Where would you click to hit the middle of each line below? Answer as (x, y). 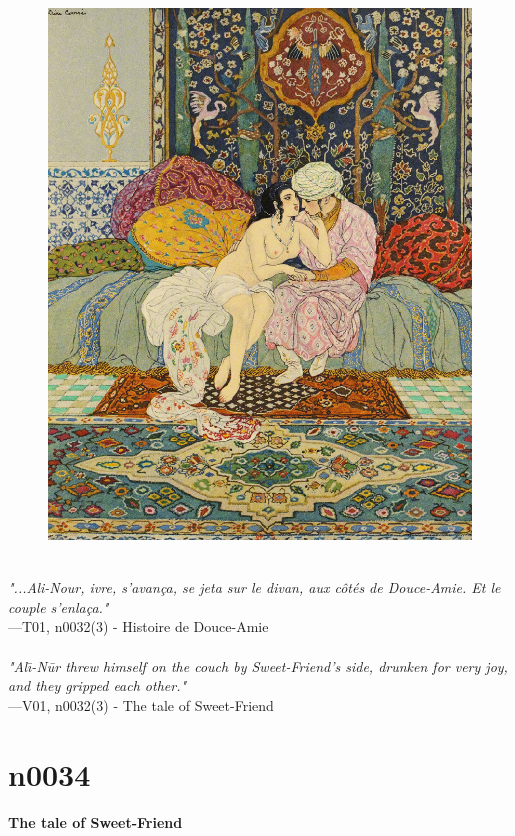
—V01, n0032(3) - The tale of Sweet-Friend (141, 704)
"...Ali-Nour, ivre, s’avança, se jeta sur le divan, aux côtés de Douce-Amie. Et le (254, 587)
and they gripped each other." (97, 685)
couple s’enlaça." (58, 606)
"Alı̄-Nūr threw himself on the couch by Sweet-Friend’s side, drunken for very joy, (258, 665)
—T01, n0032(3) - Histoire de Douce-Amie (138, 626)
